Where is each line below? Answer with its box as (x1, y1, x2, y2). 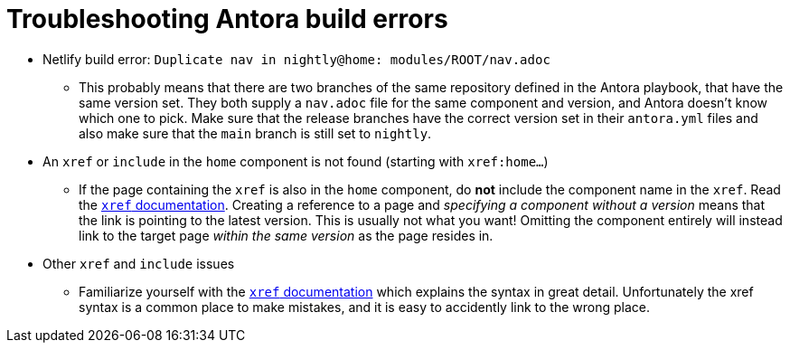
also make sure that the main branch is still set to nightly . (79, 125, 432, 141)
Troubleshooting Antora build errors (6, 4, 448, 34)
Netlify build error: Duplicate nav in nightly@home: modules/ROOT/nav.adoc (42, 51, 550, 67)
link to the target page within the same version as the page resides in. (79, 227, 494, 243)
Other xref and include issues (42, 255, 235, 271)
